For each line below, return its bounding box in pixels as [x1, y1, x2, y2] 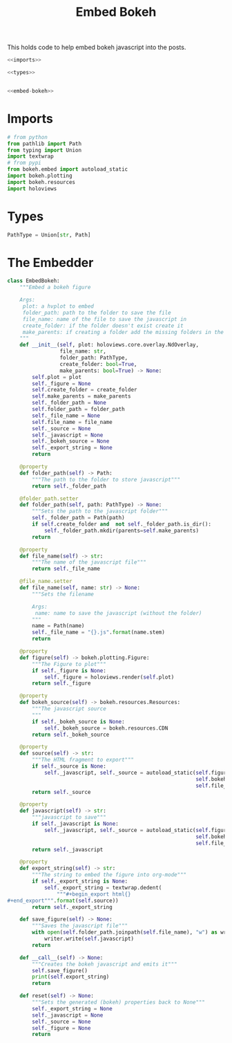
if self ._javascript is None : [32, 820, 119, 827]
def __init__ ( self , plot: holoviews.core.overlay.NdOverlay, [19, 342, 199, 349]
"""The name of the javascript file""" [32, 559, 147, 566]
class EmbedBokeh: [7, 277, 60, 284]
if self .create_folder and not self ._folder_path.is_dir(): [32, 521, 212, 528]
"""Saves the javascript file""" [32, 923, 128, 930]
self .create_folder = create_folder [32, 387, 137, 394]
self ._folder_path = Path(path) [32, 515, 126, 521]
